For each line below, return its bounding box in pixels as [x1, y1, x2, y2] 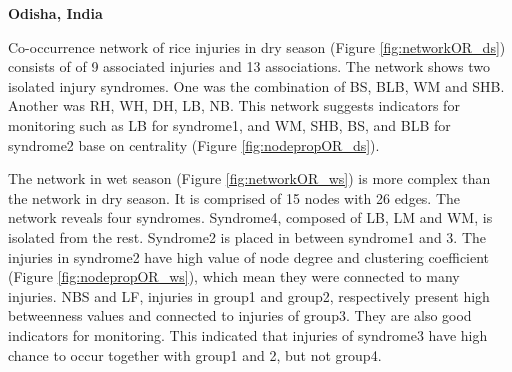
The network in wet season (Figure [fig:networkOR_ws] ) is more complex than [8, 168, 491, 189]
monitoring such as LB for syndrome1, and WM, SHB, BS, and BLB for [8, 114, 451, 135]
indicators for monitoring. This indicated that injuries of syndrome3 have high [8, 324, 488, 345]
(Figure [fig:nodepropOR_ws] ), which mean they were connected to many [8, 266, 460, 287]
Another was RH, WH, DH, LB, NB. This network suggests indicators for [8, 95, 460, 116]
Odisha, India [8, 3, 103, 23]
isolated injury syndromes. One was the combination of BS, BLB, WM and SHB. [8, 75, 505, 96]
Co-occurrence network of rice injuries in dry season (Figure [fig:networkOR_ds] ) [8, 36, 506, 57]
